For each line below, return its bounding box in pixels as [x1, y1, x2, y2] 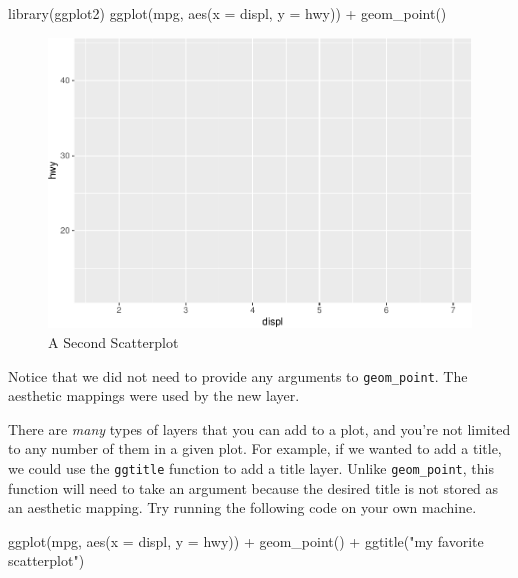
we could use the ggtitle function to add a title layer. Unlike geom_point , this [8, 458, 494, 479]
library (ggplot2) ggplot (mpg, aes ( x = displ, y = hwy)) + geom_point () [8, 3, 447, 23]
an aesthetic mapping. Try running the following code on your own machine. [8, 497, 477, 518]
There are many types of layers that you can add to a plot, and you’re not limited [8, 418, 511, 439]
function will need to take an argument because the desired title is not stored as [8, 477, 499, 498]
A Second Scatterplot [48, 331, 179, 352]
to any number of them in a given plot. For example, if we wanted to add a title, [8, 438, 502, 459]
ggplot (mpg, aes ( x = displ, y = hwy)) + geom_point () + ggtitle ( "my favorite [8, 530, 484, 551]
